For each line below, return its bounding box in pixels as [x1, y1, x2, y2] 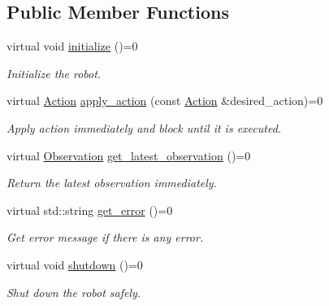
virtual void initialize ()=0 [6, 37, 138, 55]
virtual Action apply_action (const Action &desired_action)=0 [6, 92, 323, 109]
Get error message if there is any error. [6, 229, 204, 246]
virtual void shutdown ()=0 [6, 256, 143, 273]
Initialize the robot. [6, 64, 102, 81]
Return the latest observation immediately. [6, 174, 217, 191]
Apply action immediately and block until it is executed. [6, 119, 282, 136]
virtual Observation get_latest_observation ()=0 [6, 146, 251, 164]
